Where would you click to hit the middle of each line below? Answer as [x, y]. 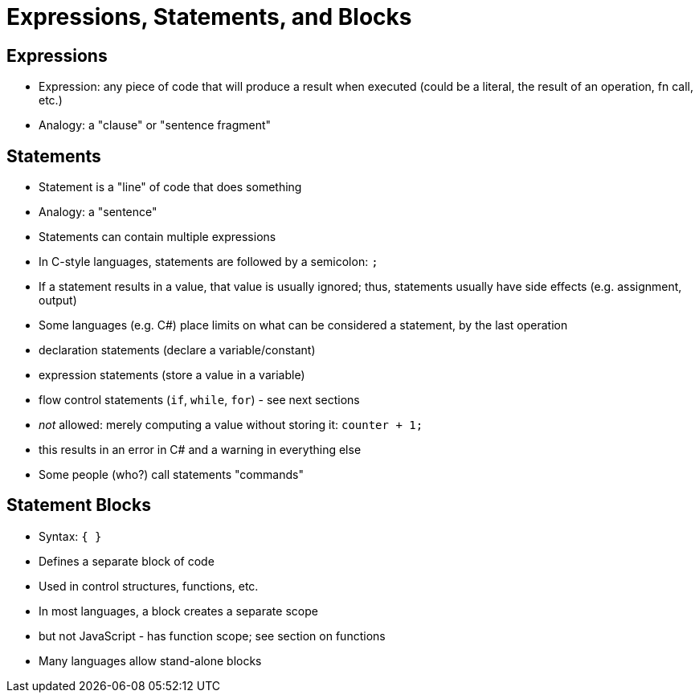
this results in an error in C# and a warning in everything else [200, 450]
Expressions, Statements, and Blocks [209, 17]
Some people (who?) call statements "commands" [171, 475]
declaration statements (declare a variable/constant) [177, 350]
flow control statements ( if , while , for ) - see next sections [199, 400]
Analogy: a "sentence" [98, 212]
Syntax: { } [70, 536]
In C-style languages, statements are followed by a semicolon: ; [208, 262]
